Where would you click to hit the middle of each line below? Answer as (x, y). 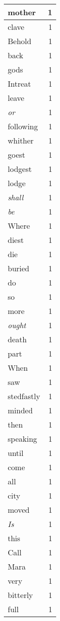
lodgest (20, 169)
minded (20, 410)
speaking (22, 439)
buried (19, 268)
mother (22, 12)
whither (21, 140)
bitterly (21, 595)
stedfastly (24, 396)
